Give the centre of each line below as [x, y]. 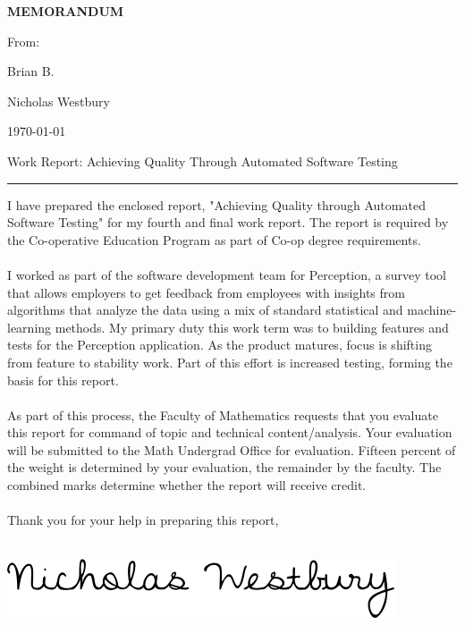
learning [30, 327]
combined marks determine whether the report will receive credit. [187, 485]
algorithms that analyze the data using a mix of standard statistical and [205, 310]
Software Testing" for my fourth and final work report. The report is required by [228, 222]
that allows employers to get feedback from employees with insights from [206, 292]
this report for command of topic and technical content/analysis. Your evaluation [230, 432]
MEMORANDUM [66, 11]
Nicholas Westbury [59, 101]
